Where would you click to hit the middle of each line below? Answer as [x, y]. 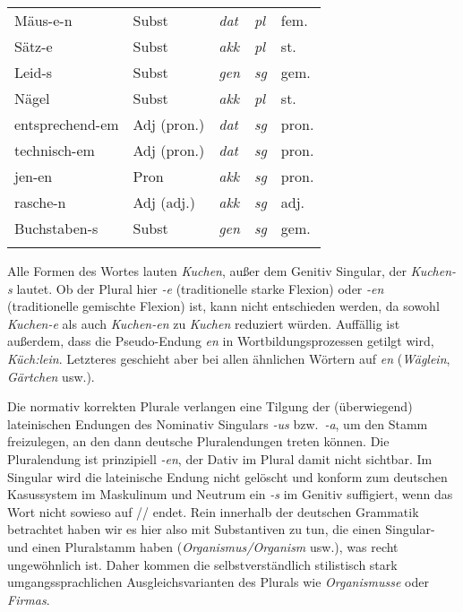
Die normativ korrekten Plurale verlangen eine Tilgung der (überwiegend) [210, 406]
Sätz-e [34, 46]
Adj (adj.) [164, 202]
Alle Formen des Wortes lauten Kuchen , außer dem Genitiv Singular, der [207, 271]
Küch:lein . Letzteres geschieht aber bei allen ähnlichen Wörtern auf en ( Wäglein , [229, 358]
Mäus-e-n [43, 20]
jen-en [34, 176]
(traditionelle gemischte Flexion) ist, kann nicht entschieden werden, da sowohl [223, 306]
